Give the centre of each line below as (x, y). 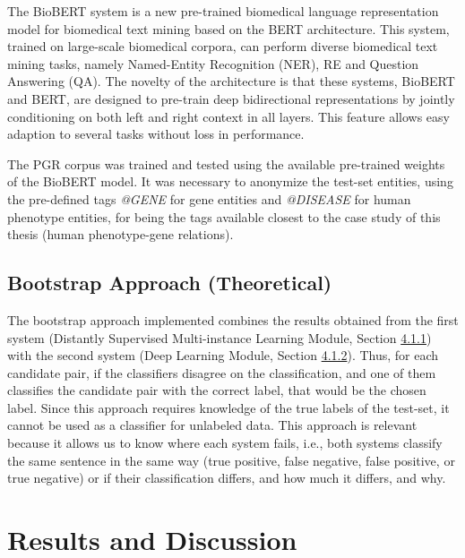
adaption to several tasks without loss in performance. (156, 134)
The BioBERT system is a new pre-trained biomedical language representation (223, 11)
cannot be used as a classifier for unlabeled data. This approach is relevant (212, 425)
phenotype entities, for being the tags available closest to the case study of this (224, 216)
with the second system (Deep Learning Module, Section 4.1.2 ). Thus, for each (223, 355)
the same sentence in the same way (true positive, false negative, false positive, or (231, 460)
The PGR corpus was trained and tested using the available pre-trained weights (226, 163)
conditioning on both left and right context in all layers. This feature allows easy (228, 116)
